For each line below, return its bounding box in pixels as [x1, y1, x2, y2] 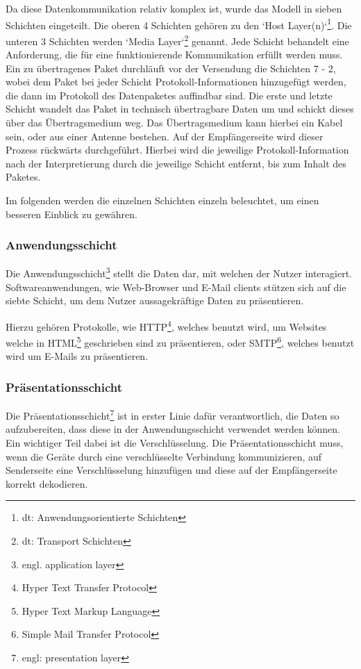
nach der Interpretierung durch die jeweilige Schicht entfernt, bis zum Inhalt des [6, 156, 346, 170]
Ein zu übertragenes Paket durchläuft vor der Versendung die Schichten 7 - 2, [6, 60, 336, 75]
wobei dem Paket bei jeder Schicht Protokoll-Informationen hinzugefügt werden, [6, 74, 346, 89]
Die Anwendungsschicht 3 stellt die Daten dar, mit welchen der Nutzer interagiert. [6, 264, 352, 281]
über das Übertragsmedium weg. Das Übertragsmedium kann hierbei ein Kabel [6, 115, 343, 130]
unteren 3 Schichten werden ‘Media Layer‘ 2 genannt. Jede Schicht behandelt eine [6, 31, 349, 48]
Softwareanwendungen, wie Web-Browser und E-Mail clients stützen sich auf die [6, 279, 346, 294]
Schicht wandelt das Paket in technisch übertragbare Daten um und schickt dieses [6, 101, 354, 116]
